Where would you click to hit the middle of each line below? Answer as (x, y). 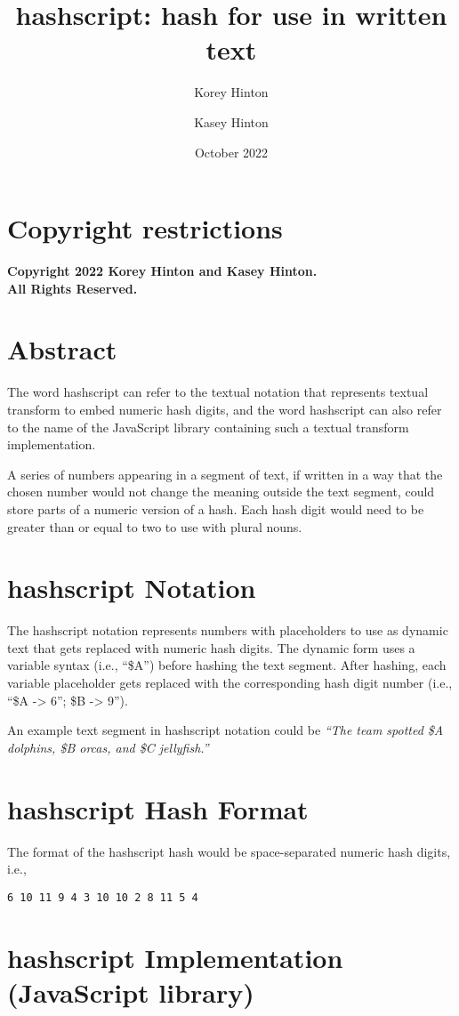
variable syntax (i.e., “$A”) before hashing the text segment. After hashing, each (227, 665)
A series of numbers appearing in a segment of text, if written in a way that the (225, 474)
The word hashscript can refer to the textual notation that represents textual (218, 392)
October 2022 (231, 152)
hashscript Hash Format (158, 808)
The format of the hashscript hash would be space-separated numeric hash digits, (229, 851)
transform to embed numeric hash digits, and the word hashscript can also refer (225, 409)
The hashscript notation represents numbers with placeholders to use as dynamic (228, 630)
